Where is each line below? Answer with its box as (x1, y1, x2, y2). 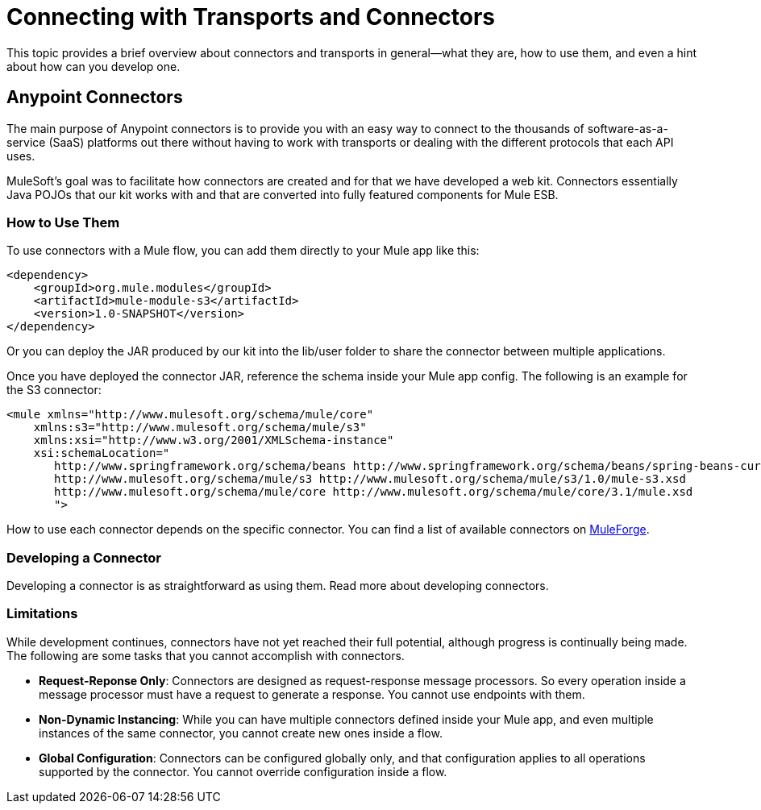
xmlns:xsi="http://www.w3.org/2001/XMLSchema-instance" (33, 434, 394, 447)
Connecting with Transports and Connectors (6, 3, 496, 31)
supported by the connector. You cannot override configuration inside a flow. (39, 764, 447, 779)
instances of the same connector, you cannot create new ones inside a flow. (39, 725, 443, 740)
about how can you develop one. (6, 59, 181, 73)
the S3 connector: (6, 383, 102, 397)
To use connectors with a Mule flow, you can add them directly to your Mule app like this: (6, 243, 480, 258)
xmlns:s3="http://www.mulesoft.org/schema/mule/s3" (33, 421, 367, 434)
